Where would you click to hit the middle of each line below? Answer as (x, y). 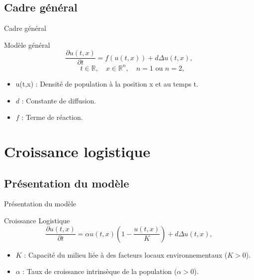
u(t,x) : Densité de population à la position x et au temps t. (107, 83)
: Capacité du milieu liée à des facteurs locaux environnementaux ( (126, 254)
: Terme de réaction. (52, 117)
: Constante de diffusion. (59, 100)
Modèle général (27, 45)
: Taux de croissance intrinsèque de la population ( (100, 271)
